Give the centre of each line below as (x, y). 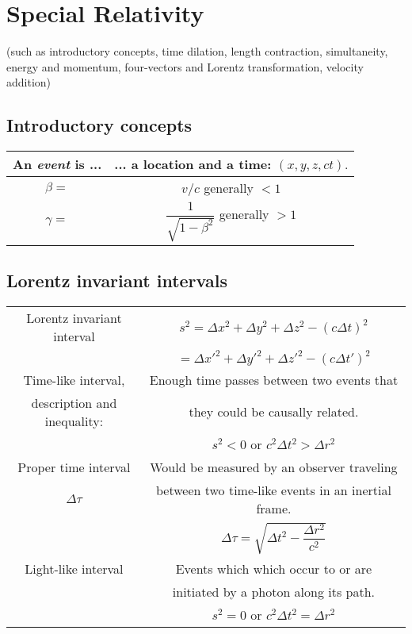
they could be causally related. (274, 412)
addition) (29, 82)
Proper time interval (74, 467)
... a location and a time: (193, 164)
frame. (274, 508)
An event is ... (57, 164)
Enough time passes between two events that (274, 379)
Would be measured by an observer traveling (274, 467)
